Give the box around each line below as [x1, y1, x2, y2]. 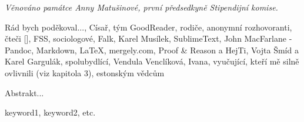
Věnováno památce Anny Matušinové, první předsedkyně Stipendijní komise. [5, 1, 278, 13]
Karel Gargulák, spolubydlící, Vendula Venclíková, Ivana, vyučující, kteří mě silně [5, 55, 299, 67]
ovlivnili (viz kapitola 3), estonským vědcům [5, 66, 165, 79]
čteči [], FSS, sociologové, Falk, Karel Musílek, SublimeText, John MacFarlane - [5, 32, 292, 45]
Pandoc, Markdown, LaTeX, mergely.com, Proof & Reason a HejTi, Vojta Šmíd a [5, 43, 299, 56]
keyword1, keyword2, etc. [5, 106, 96, 118]
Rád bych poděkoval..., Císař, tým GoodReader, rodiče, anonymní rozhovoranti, [5, 21, 292, 33]
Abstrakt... [5, 86, 44, 99]
